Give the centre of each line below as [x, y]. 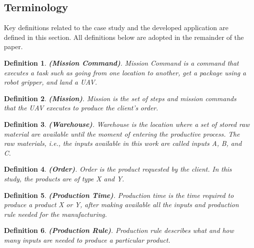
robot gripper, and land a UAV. [50, 82]
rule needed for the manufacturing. [56, 214]
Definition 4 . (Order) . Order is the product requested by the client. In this [118, 169]
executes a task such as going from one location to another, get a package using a [125, 72]
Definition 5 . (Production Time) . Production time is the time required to [119, 195]
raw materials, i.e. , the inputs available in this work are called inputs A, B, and [123, 143]
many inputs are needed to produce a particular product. [87, 239]
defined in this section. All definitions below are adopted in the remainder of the [124, 37]
